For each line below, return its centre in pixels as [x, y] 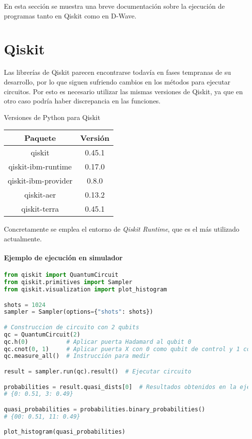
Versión [95, 138]
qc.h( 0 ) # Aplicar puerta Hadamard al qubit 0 [98, 342]
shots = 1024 [25, 305]
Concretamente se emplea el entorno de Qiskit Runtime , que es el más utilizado [122, 229]
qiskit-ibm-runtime [40, 167]
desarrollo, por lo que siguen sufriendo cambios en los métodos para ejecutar [117, 81]
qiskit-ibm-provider [40, 181]
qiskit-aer [40, 195]
